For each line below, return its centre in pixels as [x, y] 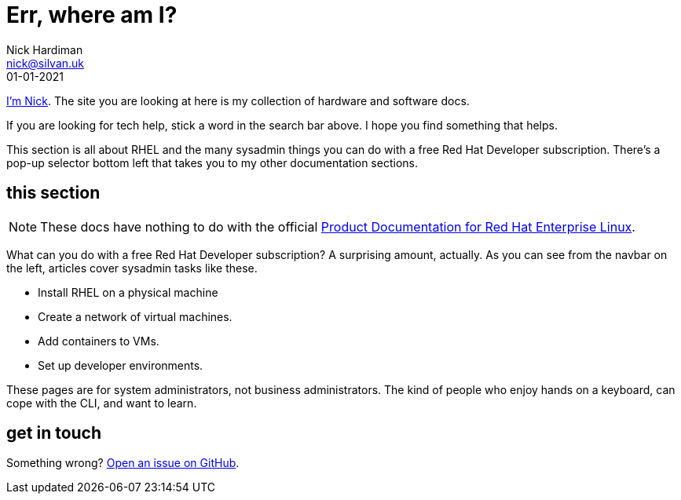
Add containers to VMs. [99, 341]
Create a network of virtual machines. [135, 316]
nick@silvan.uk [46, 63]
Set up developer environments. [121, 365]
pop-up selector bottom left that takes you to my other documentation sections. [212, 162]
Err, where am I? [92, 15]
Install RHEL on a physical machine [128, 292]
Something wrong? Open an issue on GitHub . [123, 463]
